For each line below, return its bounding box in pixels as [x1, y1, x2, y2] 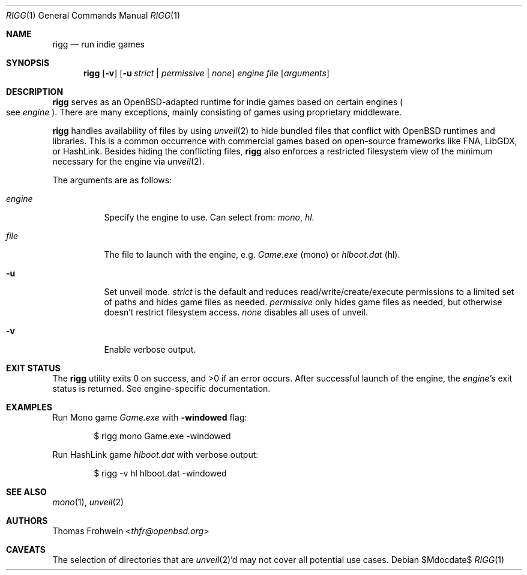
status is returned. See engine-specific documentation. [52, 383, 271, 394]
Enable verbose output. [104, 344, 196, 354]
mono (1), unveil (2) [52, 497, 124, 507]
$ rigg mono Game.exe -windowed [94, 431, 231, 441]
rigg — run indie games [52, 39, 145, 49]
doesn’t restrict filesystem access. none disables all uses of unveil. [104, 307, 368, 317]
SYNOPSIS [6, 58, 50, 68]
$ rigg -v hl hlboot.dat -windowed [94, 468, 227, 478]
